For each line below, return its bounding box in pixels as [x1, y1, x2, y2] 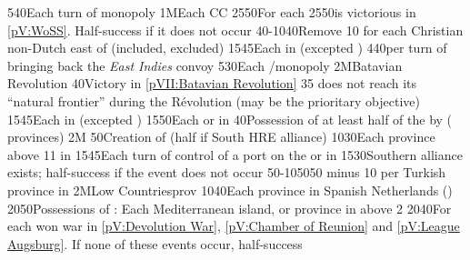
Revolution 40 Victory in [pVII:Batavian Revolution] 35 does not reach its [7, 74, 417, 93]
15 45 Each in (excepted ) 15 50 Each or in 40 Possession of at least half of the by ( [7, 109, 453, 128]
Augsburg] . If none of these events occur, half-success [7, 234, 303, 253]
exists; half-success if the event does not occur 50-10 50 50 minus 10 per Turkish [7, 163, 446, 182]
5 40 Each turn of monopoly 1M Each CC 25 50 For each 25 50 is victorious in [7, 3, 416, 21]
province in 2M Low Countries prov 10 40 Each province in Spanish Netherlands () [7, 180, 453, 199]
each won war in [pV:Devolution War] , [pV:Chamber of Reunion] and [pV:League [7, 216, 460, 235]
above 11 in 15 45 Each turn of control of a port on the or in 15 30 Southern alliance [7, 145, 463, 164]
